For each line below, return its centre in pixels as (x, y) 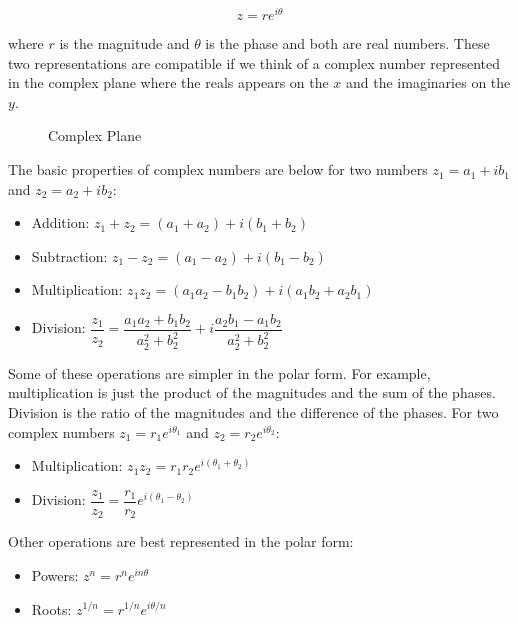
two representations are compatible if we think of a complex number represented (254, 62)
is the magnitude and (124, 43)
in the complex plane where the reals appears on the (168, 82)
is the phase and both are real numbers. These (347, 43)
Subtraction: (69, 255)
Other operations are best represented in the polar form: (181, 541)
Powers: (55, 574)
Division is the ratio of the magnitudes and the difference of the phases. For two (253, 412)
